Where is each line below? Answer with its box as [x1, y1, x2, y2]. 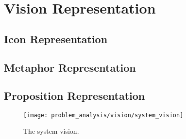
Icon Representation [4, 31, 108, 46]
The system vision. [23, 125, 79, 136]
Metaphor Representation [4, 60, 136, 75]
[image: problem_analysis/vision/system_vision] [23, 112, 184, 119]
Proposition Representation [4, 88, 145, 103]
